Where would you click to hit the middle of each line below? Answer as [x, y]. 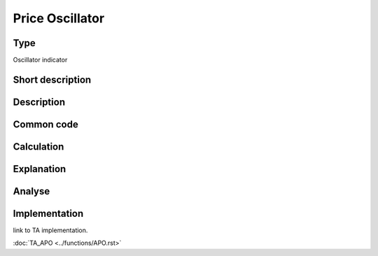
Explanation [40, 169]
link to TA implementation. [50, 230]
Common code [45, 124]
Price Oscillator [59, 18]
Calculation [38, 147]
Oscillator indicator [40, 60]
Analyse [31, 191]
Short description [52, 79]
